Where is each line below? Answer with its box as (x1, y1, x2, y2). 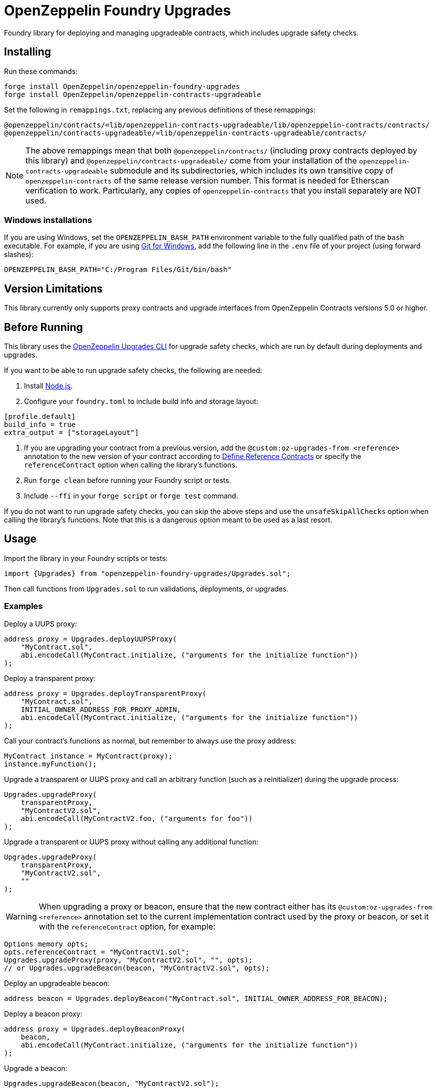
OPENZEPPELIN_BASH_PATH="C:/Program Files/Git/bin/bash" (4, 265, 232, 274)
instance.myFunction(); (4, 759, 97, 768)
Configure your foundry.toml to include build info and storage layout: (24, 397, 258, 406)
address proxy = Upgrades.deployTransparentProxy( (4, 689, 206, 697)
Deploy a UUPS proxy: (4, 619, 77, 628)
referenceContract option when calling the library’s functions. (24, 460, 237, 469)
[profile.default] (4, 412, 76, 421)
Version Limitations (4, 282, 103, 295)
